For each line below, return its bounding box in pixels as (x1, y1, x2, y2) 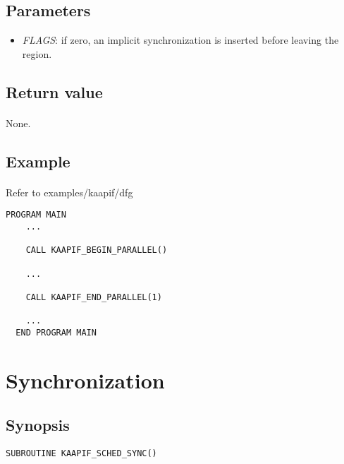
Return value (6, 81, 103, 102)
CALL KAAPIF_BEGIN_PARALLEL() (25, 245, 168, 256)
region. (22, 46, 52, 61)
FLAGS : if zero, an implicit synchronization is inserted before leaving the (22, 32, 339, 47)
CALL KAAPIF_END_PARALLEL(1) (25, 292, 162, 302)
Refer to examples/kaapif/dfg (6, 184, 133, 199)
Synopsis (6, 414, 70, 436)
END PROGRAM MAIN (16, 327, 97, 338)
